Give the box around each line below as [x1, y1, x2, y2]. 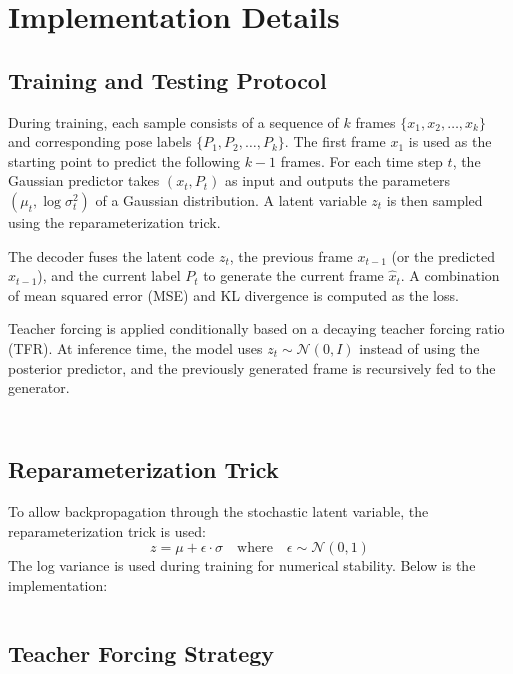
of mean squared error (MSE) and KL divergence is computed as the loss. [8, 284, 459, 305]
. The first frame [284, 131, 386, 152]
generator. [8, 377, 70, 398]
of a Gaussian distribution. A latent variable [95, 189, 367, 210]
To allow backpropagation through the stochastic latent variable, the [8, 500, 429, 521]
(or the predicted [391, 245, 496, 266]
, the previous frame [229, 245, 353, 266]
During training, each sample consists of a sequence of [8, 111, 339, 132]
